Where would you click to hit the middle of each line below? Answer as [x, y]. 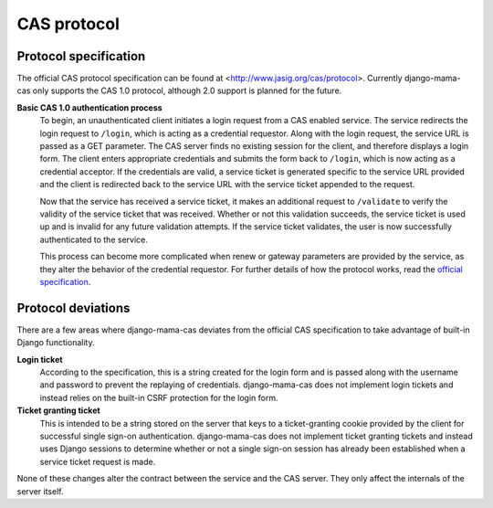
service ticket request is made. [98, 461]
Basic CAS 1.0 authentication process [90, 107]
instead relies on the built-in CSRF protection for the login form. [159, 397]
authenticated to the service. [94, 239]
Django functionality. [56, 343]
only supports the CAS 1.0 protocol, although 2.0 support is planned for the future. [187, 90]
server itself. [40, 491]
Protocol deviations [73, 307]
